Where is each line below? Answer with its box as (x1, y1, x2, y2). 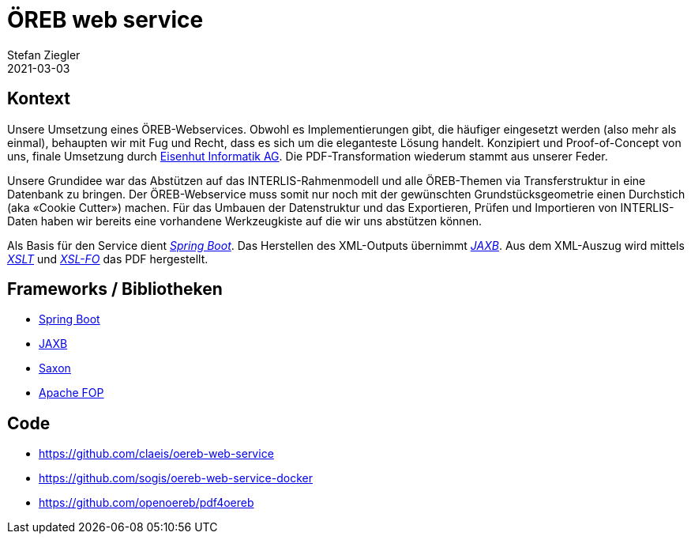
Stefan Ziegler (7, 47, 81, 62)
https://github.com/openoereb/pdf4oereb (39, 496, 254, 510)
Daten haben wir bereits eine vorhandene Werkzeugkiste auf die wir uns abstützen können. (7, 213, 483, 228)
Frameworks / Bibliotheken (7, 279, 223, 300)
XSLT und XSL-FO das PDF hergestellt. (7, 251, 208, 266)
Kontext (7, 89, 70, 109)
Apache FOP (39, 386, 104, 400)
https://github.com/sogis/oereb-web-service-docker (39, 471, 313, 485)
